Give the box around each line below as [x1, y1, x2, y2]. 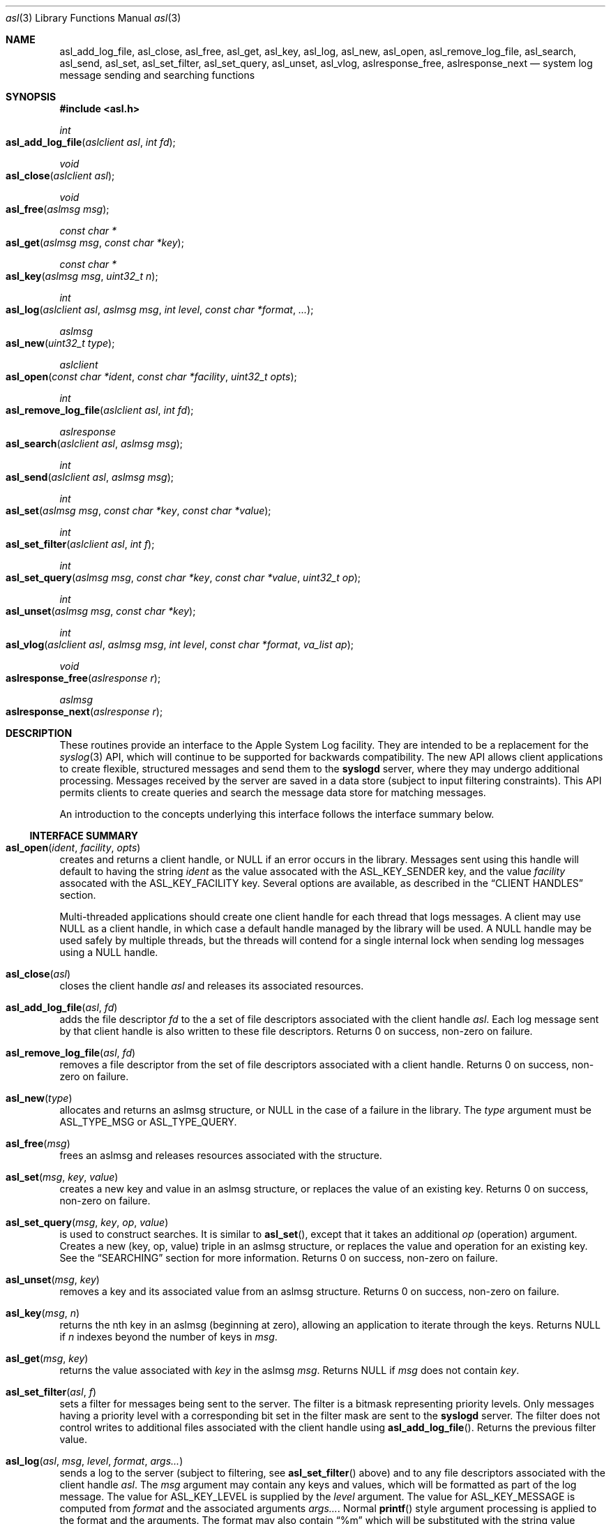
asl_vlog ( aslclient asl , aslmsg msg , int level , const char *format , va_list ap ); [6, 638, 354, 650]
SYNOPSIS [6, 91, 56, 103]
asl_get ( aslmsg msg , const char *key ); [6, 237, 184, 248]
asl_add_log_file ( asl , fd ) [6, 1001, 118, 1013]
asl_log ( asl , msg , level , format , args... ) [6, 1455, 183, 1467]
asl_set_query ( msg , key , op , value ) [6, 1216, 169, 1228]
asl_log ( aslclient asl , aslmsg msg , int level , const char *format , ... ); [6, 304, 314, 315]
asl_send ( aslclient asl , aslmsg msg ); [6, 471, 174, 483]
